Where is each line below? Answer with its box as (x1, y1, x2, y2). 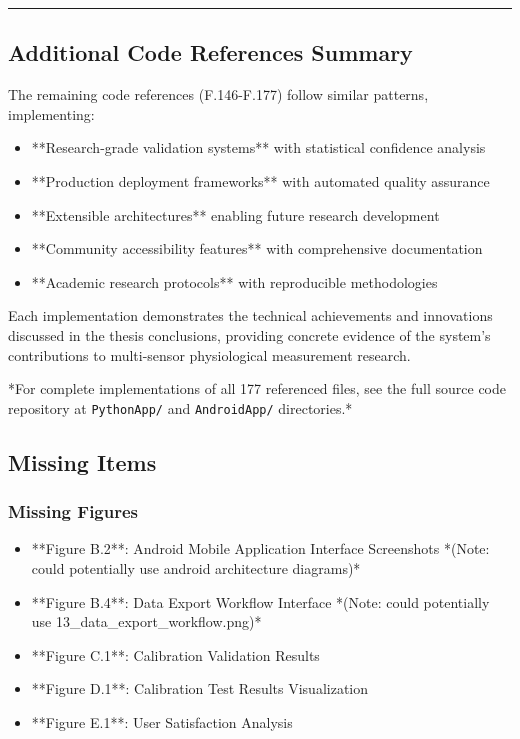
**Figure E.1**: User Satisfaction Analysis (31, 711, 293, 732)
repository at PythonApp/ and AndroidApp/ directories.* (8, 397, 353, 418)
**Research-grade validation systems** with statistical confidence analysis (31, 137, 486, 158)
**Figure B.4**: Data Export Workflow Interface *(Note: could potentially (31, 591, 490, 612)
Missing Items (8, 446, 157, 477)
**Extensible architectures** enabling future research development (31, 204, 440, 225)
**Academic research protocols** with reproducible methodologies (31, 271, 438, 292)
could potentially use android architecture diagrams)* (31, 557, 361, 578)
